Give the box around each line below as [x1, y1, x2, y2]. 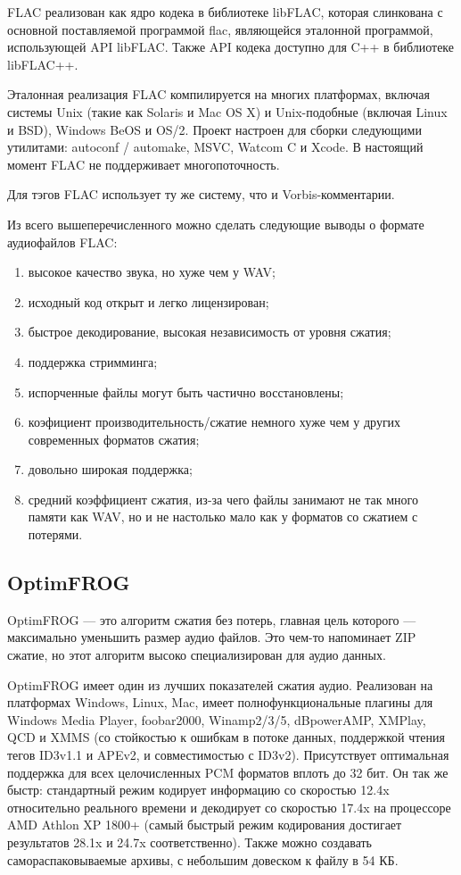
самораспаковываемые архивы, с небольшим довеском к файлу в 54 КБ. [7, 850, 399, 869]
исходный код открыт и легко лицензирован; [28, 292, 269, 311]
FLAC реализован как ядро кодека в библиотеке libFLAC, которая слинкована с [7, 3, 443, 21]
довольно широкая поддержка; [28, 460, 193, 479]
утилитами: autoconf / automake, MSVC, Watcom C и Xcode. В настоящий [7, 137, 424, 156]
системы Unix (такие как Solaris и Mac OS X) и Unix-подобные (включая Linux [7, 102, 448, 121]
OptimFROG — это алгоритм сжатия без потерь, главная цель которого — [7, 610, 416, 629]
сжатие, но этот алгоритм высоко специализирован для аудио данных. [7, 646, 386, 664]
